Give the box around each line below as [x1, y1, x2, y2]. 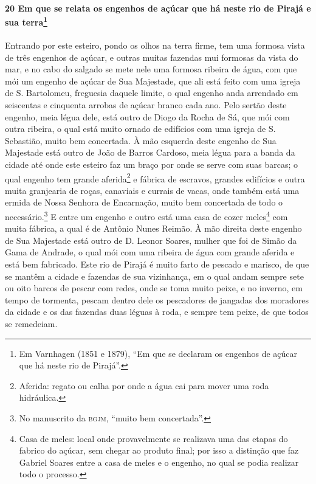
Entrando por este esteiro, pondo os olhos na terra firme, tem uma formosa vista [5, 39, 305, 52]
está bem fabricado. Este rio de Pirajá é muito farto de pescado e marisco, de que [5, 258, 309, 271]
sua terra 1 [5, 14, 47, 28]
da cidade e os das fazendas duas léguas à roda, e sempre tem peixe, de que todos [5, 305, 309, 318]
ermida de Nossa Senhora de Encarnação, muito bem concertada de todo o [5, 196, 283, 209]
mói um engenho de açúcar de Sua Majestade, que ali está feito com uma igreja [5, 74, 301, 87]
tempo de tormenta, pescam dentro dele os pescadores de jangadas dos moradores [5, 293, 309, 306]
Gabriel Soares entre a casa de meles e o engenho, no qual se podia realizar [19, 455, 299, 468]
